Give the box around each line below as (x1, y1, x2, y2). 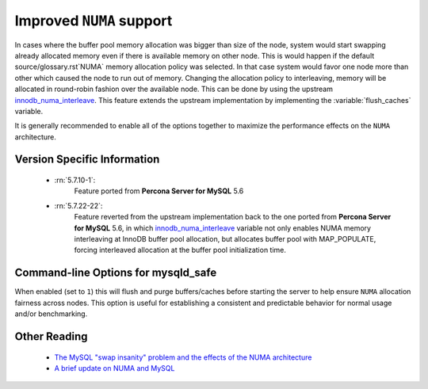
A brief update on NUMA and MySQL (54, 363, 175, 372)
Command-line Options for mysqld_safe (14, 266, 217, 280)
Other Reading (14, 330, 88, 343)
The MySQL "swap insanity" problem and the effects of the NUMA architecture (54, 353, 312, 362)
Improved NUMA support (14, 12, 173, 29)
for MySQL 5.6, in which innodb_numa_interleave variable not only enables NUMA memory (74, 223, 372, 233)
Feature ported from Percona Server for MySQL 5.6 (74, 186, 244, 196)
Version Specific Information (14, 153, 160, 166)
